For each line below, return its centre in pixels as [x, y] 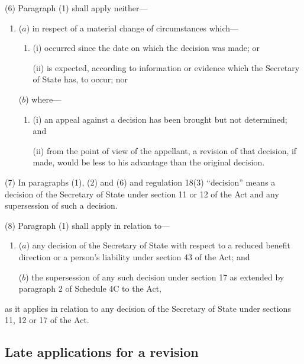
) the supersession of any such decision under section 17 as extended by [155, 277]
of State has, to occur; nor [80, 79]
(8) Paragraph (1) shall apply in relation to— [87, 225]
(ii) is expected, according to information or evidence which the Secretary [166, 67]
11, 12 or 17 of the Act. [47, 320]
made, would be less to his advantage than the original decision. [149, 162]
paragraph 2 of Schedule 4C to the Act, [90, 288]
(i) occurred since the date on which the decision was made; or [146, 48]
